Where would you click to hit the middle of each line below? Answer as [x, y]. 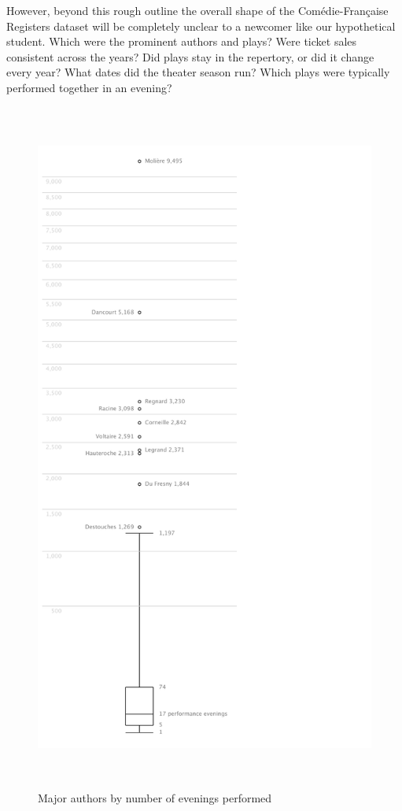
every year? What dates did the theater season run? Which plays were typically [198, 72]
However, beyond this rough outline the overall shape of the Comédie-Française [197, 10]
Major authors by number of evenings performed [155, 798]
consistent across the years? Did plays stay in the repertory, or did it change [190, 56]
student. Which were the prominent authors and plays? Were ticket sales [182, 41]
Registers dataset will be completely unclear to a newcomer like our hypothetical [201, 26]
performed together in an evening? [89, 87]
